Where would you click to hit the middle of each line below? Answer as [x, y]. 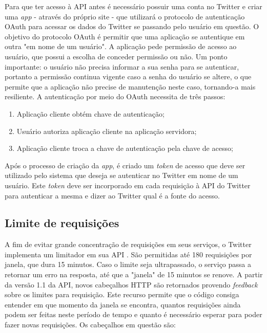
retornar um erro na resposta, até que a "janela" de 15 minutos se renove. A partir [134, 274]
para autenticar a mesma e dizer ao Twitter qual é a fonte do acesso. [112, 195]
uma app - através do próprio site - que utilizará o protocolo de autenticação [125, 16]
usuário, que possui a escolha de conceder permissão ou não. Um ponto [116, 56]
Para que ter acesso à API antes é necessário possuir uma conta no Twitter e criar [133, 6]
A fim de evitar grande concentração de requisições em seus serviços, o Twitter [128, 244]
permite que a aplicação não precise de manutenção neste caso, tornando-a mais [130, 86]
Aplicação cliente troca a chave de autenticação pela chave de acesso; [125, 148]
